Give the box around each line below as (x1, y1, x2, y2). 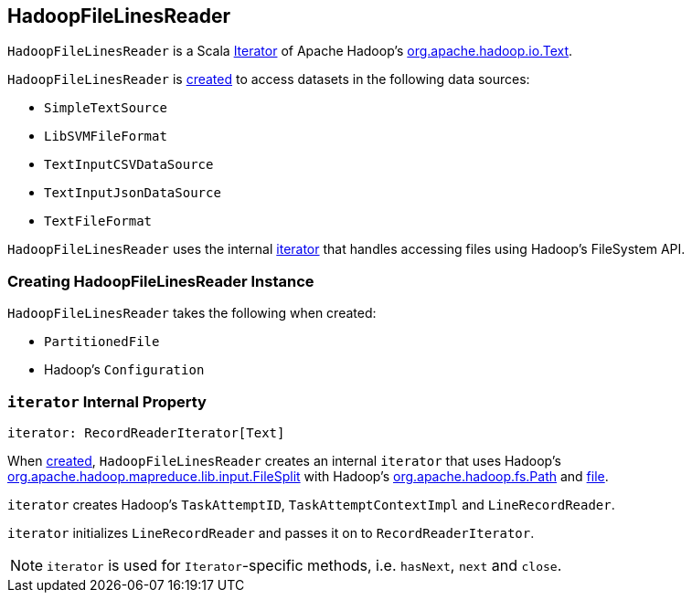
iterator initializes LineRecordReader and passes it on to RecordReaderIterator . (7, 524, 535, 541)
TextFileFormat (44, 214, 153, 229)
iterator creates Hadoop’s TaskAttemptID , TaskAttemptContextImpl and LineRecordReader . (7, 496, 615, 512)
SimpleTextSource (44, 100, 167, 116)
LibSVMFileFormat (44, 129, 167, 144)
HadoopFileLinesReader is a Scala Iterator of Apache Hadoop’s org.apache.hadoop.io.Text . (7, 43, 573, 59)
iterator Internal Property (7, 392, 207, 411)
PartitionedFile (44, 334, 160, 350)
